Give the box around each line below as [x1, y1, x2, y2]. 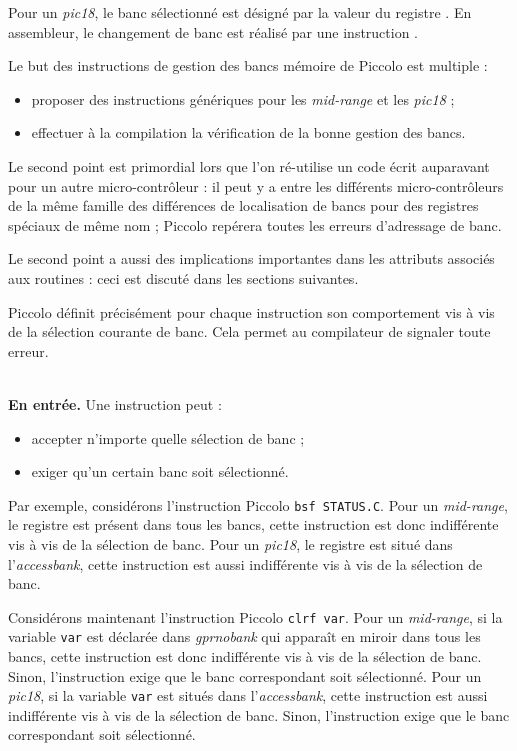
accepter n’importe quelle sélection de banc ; [31, 427, 305, 448]
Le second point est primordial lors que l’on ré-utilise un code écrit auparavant [8, 155, 490, 176]
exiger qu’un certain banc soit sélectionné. [31, 461, 289, 482]
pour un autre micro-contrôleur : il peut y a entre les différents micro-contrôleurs [8, 175, 504, 196]
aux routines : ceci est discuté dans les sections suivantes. [8, 267, 359, 288]
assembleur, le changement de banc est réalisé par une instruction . [8, 21, 419, 42]
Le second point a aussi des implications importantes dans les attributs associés [8, 248, 495, 269]
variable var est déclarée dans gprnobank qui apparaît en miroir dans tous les [8, 626, 481, 647]
